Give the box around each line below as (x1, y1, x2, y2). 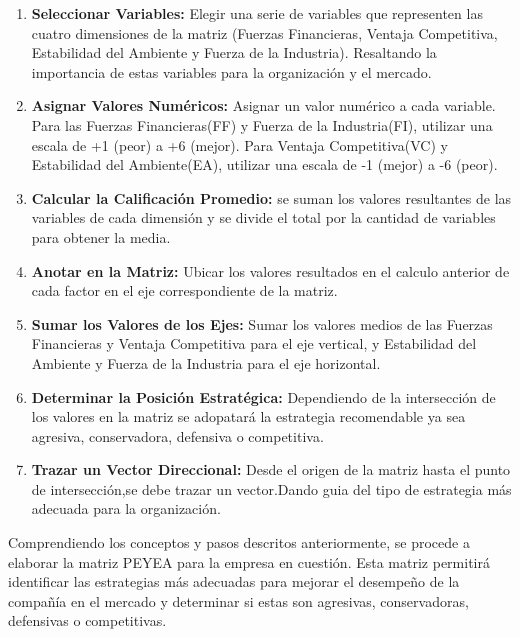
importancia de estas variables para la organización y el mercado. (31, 61, 432, 82)
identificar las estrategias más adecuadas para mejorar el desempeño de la (8, 571, 460, 592)
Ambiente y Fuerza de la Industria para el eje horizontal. (31, 352, 381, 373)
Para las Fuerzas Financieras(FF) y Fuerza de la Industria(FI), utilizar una (31, 114, 493, 135)
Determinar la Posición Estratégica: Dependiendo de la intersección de (31, 386, 496, 407)
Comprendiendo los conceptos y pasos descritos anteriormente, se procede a (8, 532, 470, 553)
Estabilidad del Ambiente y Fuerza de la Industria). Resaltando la (31, 42, 437, 63)
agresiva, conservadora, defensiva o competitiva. (31, 425, 324, 446)
